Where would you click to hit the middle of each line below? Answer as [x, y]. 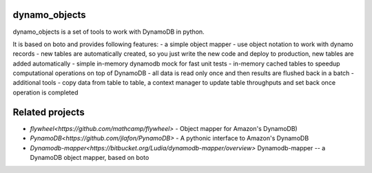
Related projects [49, 112]
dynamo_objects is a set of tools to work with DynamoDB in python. [108, 32]
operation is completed [45, 92]
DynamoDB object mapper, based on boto [90, 157]
